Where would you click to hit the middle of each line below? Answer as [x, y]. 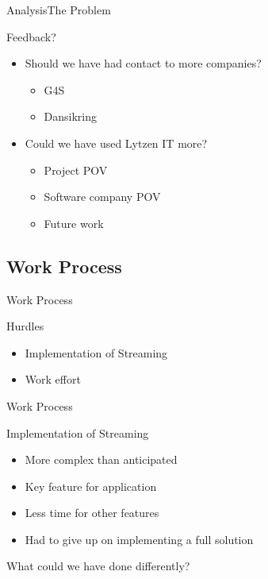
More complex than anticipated [101, 459]
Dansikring [71, 116]
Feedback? [31, 36]
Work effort [53, 379]
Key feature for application [91, 486]
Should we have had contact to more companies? [143, 63]
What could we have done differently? [98, 566]
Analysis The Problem [59, 10]
